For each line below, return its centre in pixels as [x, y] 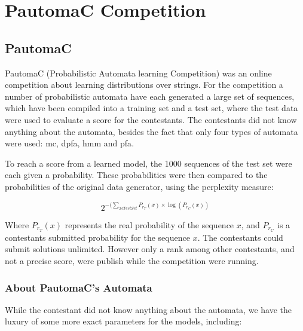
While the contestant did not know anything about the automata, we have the [148, 309]
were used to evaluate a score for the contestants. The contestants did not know [151, 119]
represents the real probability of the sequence [149, 225]
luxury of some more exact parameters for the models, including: [123, 321]
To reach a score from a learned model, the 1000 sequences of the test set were [149, 163]
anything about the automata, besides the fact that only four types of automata [151, 131]
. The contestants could [240, 237]
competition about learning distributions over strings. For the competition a [144, 85]
